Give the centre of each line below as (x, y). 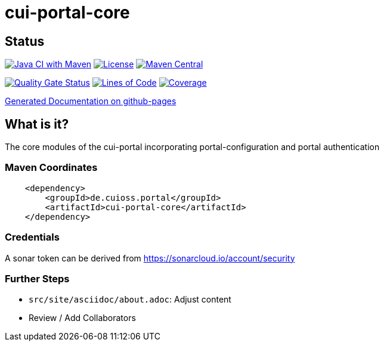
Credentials (32, 237)
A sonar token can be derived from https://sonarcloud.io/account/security (150, 258)
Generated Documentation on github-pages (91, 101)
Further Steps (37, 278)
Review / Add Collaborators (82, 318)
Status (25, 41)
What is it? (37, 124)
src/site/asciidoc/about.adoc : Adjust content (130, 300)
